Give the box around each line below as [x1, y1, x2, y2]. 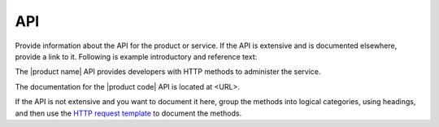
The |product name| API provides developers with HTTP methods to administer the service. [15, 67, 321, 77]
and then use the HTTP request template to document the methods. [15, 108, 242, 118]
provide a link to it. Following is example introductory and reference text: [15, 51, 258, 61]
